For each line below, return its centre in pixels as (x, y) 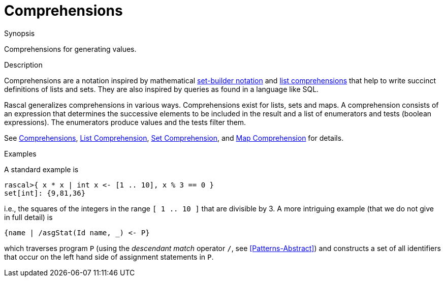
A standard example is (41, 169)
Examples (20, 153)
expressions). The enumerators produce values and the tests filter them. (125, 122)
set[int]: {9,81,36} (45, 193)
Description (23, 65)
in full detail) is (28, 217)
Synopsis (20, 33)
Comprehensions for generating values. (70, 49)
